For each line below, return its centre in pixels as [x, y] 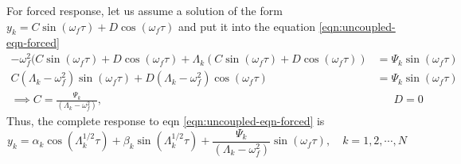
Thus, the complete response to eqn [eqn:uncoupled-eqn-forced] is [166, 121]
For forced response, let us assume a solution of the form [145, 10]
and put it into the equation [247, 26]
